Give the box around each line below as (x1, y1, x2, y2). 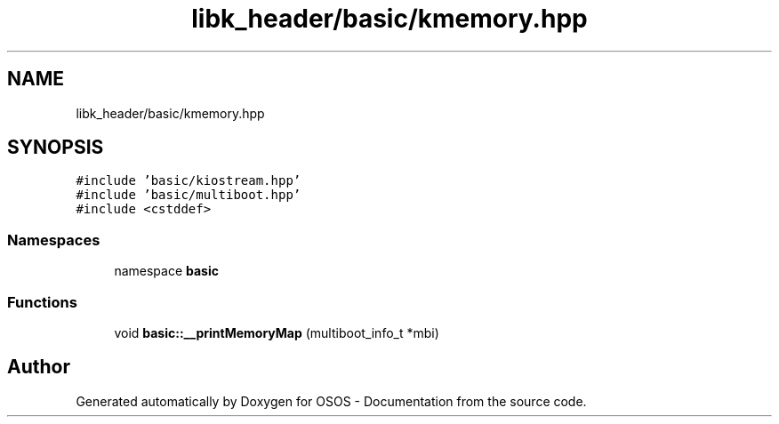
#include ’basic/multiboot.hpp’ (76, 188, 301, 203)
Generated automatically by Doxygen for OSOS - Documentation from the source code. (76, 393, 587, 409)
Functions (7, 292, 77, 311)
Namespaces (7, 230, 100, 249)
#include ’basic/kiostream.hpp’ (76, 173, 301, 188)
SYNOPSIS (7, 136, 104, 159)
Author (7, 356, 70, 379)
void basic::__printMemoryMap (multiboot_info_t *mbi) (114, 324, 439, 340)
